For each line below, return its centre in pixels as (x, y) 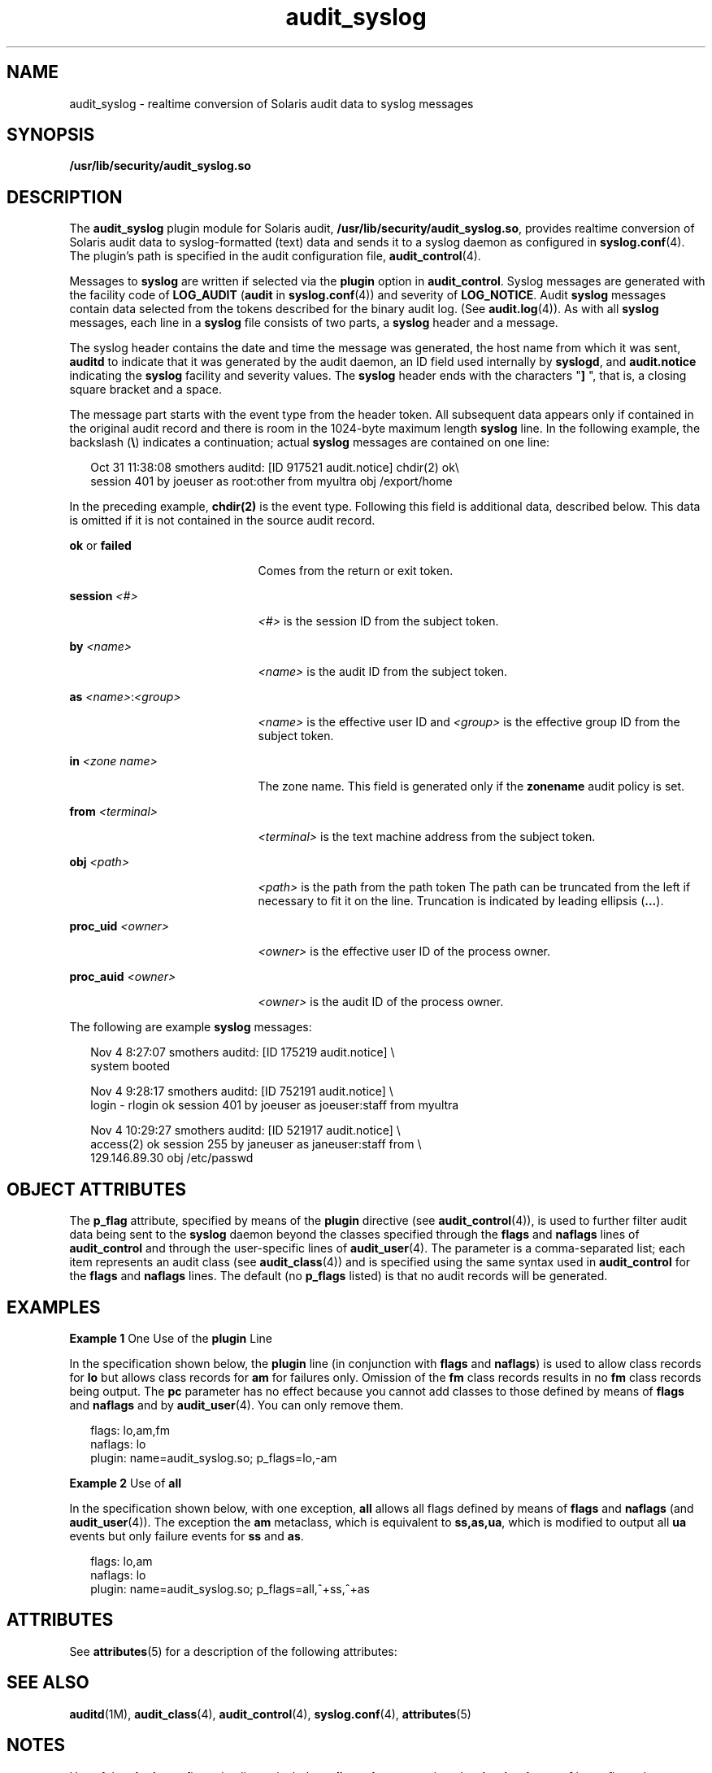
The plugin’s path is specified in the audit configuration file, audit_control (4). (275, 256)
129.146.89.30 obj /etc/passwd (172, 1158)
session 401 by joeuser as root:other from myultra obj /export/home (271, 481)
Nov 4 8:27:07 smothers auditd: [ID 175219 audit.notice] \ (243, 1052)
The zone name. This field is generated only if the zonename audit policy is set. (471, 786)
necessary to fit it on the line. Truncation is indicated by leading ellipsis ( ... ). (461, 901)
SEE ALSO (48, 1683)
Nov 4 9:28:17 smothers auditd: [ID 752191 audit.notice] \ (242, 1091)
